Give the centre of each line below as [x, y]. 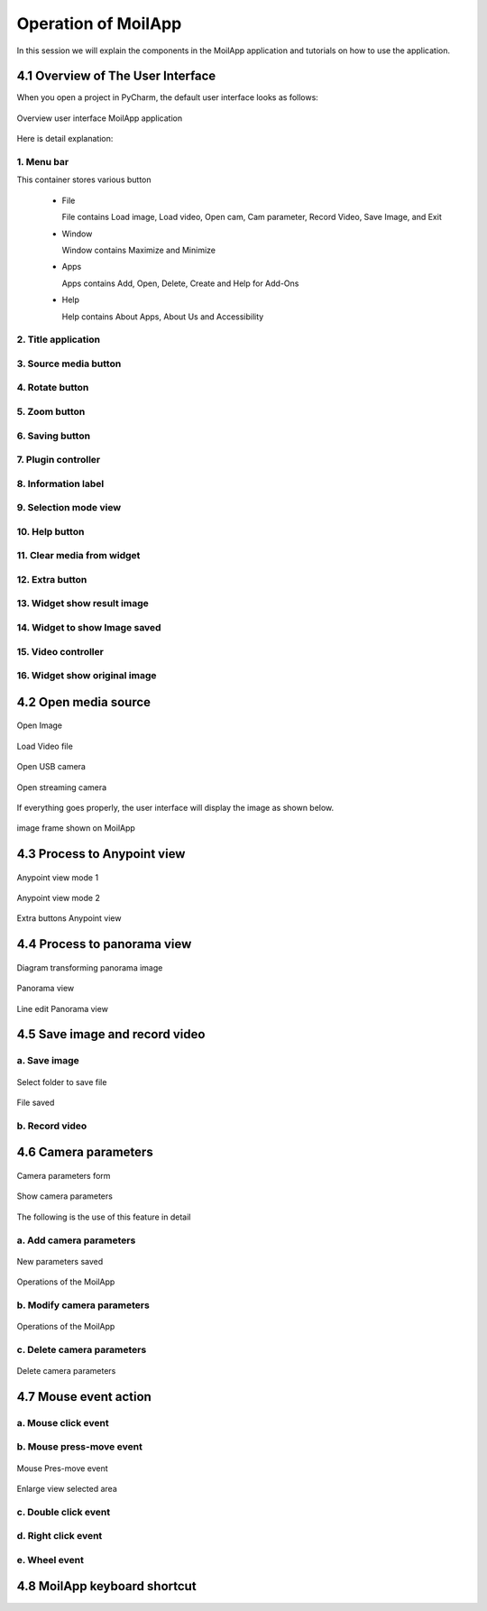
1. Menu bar [43, 162]
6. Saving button [53, 436]
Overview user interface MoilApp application [100, 118]
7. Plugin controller [59, 460]
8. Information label [60, 483]
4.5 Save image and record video [111, 1034]
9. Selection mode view [69, 508]
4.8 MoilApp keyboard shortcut [107, 1586]
